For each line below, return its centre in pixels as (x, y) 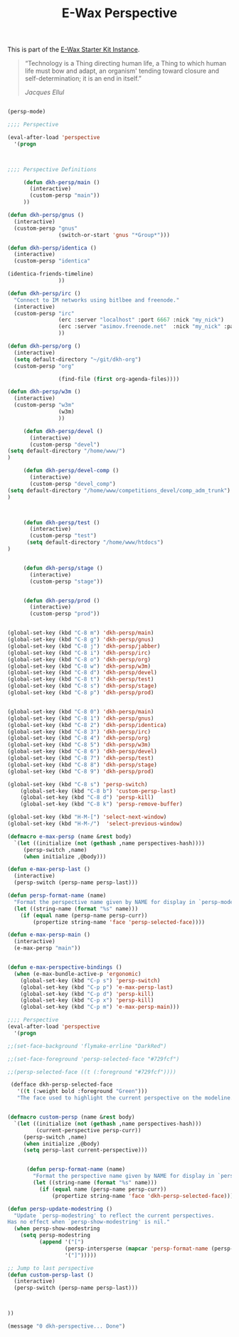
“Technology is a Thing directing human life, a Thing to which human (126, 63)
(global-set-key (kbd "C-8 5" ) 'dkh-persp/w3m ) (79, 745)
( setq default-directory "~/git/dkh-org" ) (78, 359)
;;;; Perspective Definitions (52, 169)
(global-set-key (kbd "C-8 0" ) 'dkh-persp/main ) (81, 711)
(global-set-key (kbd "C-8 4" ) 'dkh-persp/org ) (79, 738)
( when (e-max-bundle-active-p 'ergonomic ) (78, 974)
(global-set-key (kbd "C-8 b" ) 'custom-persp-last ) (98, 791)
